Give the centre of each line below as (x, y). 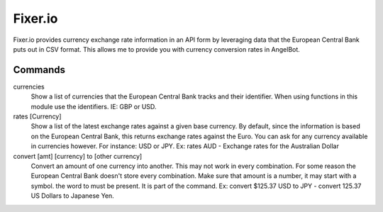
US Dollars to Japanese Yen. (73, 196)
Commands (39, 70)
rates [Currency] (37, 116)
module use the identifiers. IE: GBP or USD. (94, 106)
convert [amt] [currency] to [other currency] (78, 156)
